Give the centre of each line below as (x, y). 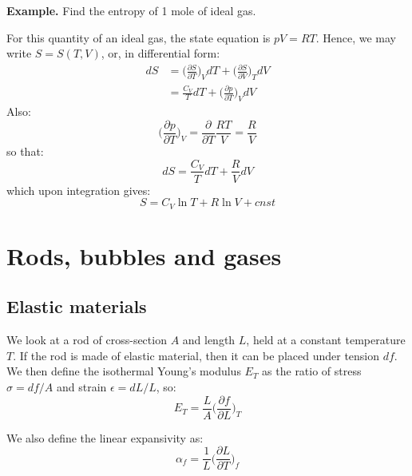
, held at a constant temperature (326, 340)
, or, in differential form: (160, 53)
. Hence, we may (356, 37)
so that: (25, 151)
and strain (81, 386)
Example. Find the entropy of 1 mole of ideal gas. (131, 10)
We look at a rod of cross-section (87, 340)
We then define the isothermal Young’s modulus (124, 371)
